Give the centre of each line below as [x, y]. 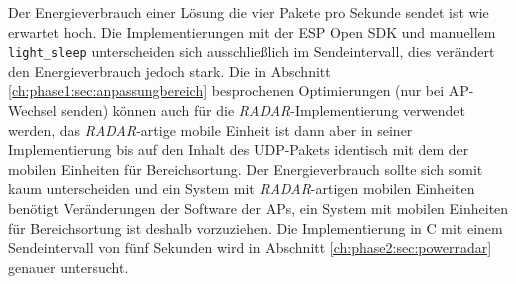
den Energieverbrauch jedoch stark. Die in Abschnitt [169, 70]
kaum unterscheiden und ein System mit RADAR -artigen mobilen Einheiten [241, 188]
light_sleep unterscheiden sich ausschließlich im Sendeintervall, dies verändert [251, 51]
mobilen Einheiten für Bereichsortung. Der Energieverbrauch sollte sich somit [245, 168]
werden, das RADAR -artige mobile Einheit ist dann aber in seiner [210, 129]
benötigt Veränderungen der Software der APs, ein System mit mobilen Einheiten [258, 208]
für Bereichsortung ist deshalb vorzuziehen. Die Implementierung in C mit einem [255, 227]
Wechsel [32, 110]
